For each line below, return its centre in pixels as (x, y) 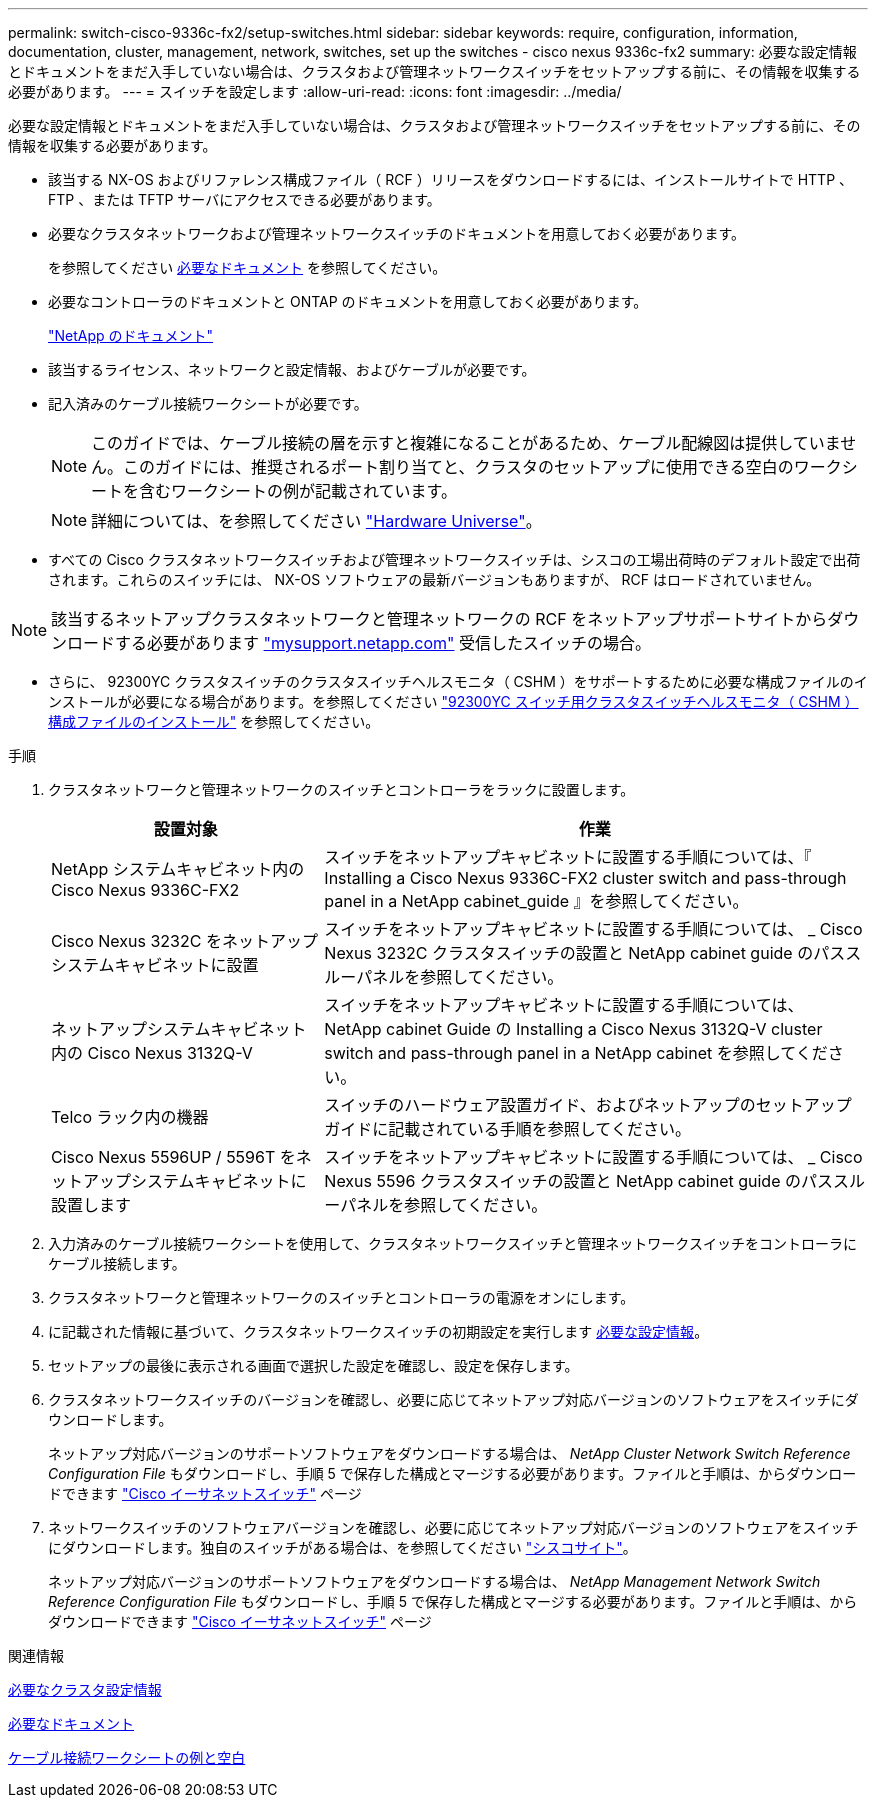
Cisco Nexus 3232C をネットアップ (184, 941)
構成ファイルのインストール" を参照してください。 (214, 721)
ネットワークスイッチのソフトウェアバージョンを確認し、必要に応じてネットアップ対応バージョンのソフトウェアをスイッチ (453, 1527)
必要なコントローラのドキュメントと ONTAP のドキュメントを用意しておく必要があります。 (348, 301)
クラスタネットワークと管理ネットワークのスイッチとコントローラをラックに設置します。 (341, 789)
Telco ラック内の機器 (130, 1117)
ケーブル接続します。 (117, 1263)
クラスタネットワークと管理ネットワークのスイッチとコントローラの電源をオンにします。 (341, 1297)
